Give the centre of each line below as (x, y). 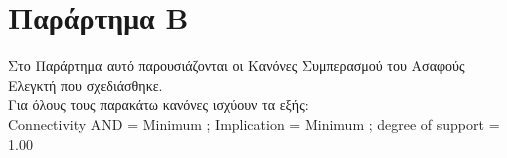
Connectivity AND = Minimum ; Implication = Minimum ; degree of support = (254, 123)
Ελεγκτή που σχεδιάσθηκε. (85, 84)
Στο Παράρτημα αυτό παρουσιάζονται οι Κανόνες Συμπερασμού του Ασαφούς (236, 65)
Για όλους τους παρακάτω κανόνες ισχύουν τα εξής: (158, 104)
